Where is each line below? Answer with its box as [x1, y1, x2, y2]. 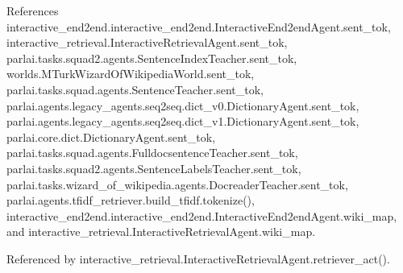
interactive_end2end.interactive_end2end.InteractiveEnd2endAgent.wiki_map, [6, 207, 397, 224]
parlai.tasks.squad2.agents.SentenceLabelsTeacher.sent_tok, [6, 159, 301, 176]
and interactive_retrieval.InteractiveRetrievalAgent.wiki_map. [6, 223, 316, 240]
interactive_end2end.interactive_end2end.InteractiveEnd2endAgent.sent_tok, [6, 18, 391, 35]
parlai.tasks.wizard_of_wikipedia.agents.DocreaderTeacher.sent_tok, [6, 176, 348, 192]
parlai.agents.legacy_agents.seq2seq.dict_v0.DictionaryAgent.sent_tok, [6, 97, 359, 114]
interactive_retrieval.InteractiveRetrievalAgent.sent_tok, [6, 34, 288, 51]
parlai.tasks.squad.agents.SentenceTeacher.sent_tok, [6, 81, 264, 97]
